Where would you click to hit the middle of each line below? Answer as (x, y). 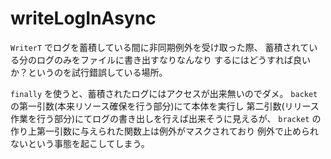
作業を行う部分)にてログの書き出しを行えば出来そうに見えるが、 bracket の (166, 118)
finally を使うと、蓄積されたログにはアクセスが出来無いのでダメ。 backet (164, 93)
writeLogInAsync (83, 18)
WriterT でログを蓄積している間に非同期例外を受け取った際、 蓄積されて (160, 47)
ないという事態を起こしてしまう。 (80, 143)
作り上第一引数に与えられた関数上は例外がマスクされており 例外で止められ (165, 131)
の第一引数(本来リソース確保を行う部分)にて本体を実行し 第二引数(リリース (165, 106)
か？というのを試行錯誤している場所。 (89, 72)
